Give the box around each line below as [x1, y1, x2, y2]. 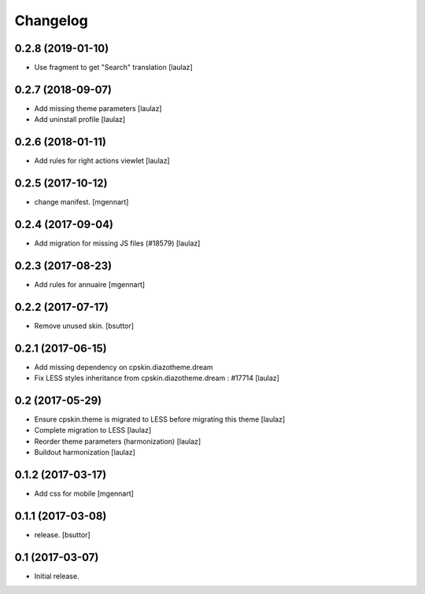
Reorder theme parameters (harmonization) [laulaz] [34, 437, 201, 446]
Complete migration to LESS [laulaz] [34, 426, 152, 435]
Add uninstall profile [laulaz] [34, 115, 126, 124]
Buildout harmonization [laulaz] [34, 448, 135, 457]
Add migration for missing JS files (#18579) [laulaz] [34, 238, 201, 248]
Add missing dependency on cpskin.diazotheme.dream [34, 362, 213, 371]
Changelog [14, 12, 88, 29]
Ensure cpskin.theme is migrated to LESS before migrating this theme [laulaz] [34, 415, 286, 424]
